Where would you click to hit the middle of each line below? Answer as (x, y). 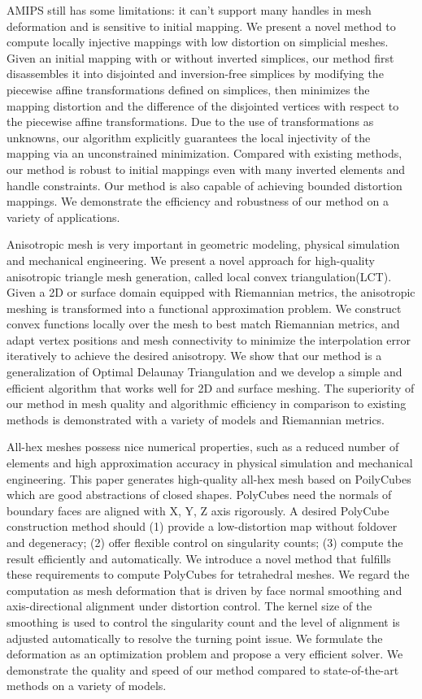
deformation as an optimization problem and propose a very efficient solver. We (205, 654)
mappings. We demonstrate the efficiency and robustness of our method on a (198, 201)
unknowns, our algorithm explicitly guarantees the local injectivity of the (189, 137)
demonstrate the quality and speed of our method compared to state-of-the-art (203, 669)
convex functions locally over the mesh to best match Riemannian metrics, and (203, 324)
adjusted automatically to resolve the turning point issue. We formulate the (195, 638)
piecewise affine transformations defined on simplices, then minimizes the (188, 89)
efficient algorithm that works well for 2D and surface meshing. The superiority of (211, 387)
